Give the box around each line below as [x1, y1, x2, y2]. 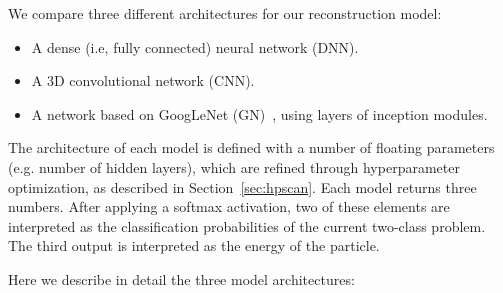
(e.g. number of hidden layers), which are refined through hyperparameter [8, 156, 460, 177]
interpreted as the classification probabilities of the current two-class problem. [8, 215, 486, 236]
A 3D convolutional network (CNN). [31, 70, 255, 91]
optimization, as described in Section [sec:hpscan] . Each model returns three [8, 176, 477, 197]
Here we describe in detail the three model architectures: [8, 268, 355, 289]
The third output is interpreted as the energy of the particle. [8, 235, 380, 256]
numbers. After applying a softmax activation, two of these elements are [8, 196, 450, 217]
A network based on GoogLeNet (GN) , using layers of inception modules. [31, 103, 488, 124]
